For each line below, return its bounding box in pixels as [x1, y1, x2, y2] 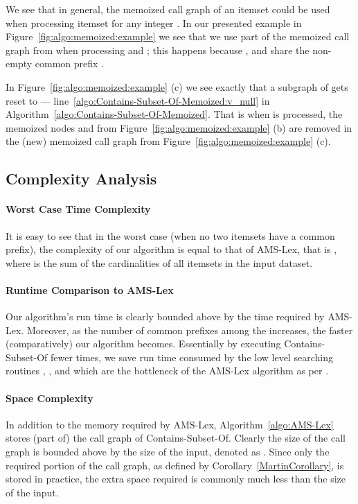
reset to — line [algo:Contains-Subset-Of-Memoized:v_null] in [6, 93, 270, 107]
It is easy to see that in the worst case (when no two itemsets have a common [6, 228, 335, 243]
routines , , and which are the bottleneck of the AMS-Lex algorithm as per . [6, 363, 329, 378]
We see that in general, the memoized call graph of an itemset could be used [6, 2, 330, 16]
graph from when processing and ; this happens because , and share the [6, 42, 310, 57]
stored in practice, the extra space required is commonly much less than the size [6, 471, 346, 486]
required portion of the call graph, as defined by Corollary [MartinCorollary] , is [6, 458, 344, 472]
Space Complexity [6, 390, 93, 405]
